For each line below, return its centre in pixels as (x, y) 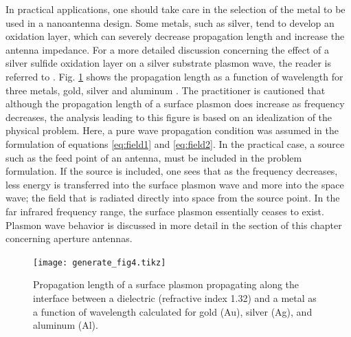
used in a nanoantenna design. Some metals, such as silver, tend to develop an (170, 22)
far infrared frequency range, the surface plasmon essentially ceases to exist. (165, 211)
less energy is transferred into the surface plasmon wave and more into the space (175, 184)
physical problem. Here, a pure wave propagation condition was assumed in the (172, 130)
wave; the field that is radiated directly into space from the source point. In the (173, 198)
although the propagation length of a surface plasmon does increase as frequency (175, 104)
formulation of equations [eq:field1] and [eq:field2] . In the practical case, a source (175, 143)
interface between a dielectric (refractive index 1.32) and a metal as (175, 297)
